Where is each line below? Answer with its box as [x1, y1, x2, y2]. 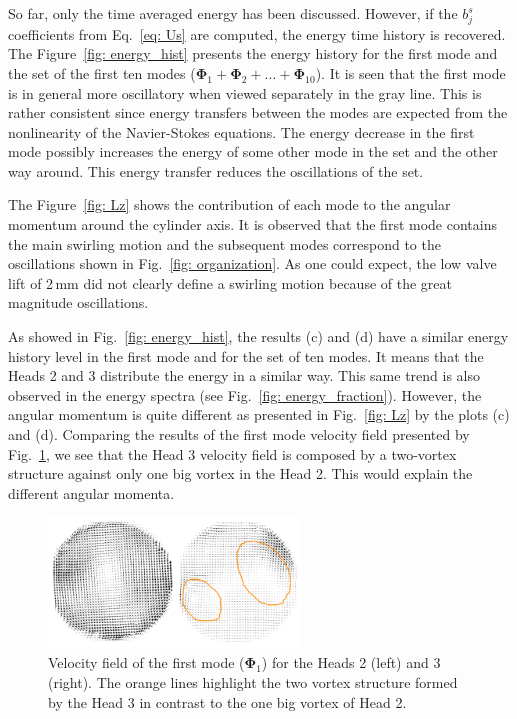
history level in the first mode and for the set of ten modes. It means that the [8, 345, 484, 366]
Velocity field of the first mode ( [48, 652, 245, 673]
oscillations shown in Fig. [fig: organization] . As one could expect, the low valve [8, 253, 497, 274]
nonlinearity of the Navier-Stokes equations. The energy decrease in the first [8, 121, 475, 142]
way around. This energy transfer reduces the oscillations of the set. [8, 160, 424, 181]
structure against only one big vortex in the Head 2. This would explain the [8, 463, 473, 484]
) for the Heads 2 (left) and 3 [261, 652, 441, 673]
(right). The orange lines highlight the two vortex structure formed [48, 672, 458, 693]
